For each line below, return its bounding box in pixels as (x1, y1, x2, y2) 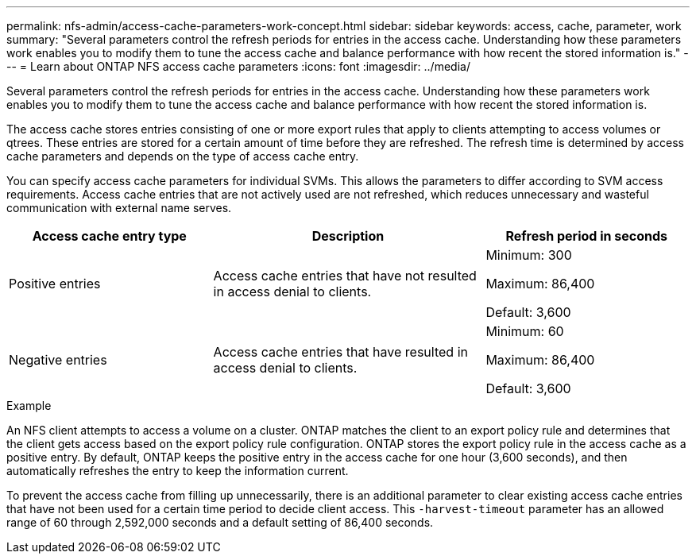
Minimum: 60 (485, 323, 564, 339)
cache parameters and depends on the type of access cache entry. (6, 149, 359, 163)
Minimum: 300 (485, 247, 572, 263)
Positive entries (9, 276, 101, 292)
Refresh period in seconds (505, 228, 667, 244)
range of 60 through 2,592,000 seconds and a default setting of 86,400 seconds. (6, 516, 434, 529)
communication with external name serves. (6, 201, 232, 214)
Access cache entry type (32, 228, 187, 244)
